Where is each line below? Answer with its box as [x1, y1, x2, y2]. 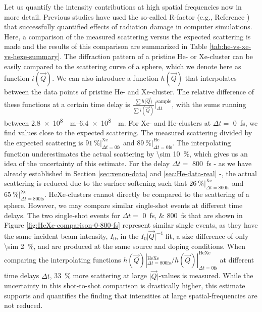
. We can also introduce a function [52, 73, 159, 83]
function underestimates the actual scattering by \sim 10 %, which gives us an [4, 148, 248, 159]
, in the [116, 230, 139, 241]
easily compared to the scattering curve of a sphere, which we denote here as [4, 61, 241, 71]
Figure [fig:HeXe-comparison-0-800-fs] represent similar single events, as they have [4, 220, 258, 230]
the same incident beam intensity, [4, 230, 108, 241]
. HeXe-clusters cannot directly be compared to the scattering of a [44, 189, 249, 199]
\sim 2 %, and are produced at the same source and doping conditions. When [4, 240, 245, 251]
